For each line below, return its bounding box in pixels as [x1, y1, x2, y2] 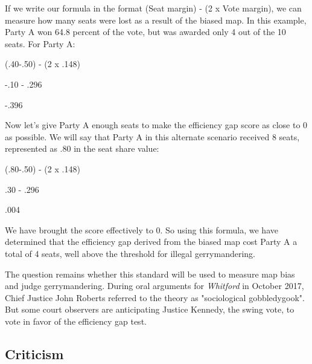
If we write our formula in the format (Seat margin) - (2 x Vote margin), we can [5, 2, 302, 14]
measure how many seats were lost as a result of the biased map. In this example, [5, 13, 307, 26]
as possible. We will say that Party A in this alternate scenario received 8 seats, [5, 130, 300, 143]
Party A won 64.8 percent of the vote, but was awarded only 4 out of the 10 [5, 25, 286, 38]
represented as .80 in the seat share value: [5, 142, 159, 155]
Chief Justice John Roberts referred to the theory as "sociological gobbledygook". [5, 291, 305, 304]
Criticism [5, 344, 64, 363]
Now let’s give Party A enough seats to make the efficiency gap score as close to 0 [5, 119, 308, 131]
